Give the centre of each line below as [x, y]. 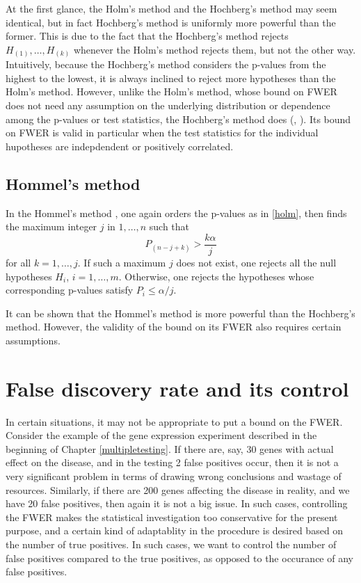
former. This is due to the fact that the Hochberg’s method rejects [147, 36]
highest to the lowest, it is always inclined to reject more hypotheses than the [171, 78]
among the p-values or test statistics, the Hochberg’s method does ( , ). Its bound [178, 119]
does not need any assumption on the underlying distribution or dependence [168, 105]
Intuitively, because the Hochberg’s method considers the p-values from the [166, 64]
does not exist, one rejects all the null [256, 262]
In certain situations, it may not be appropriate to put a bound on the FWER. [174, 421]
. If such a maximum [122, 262]
